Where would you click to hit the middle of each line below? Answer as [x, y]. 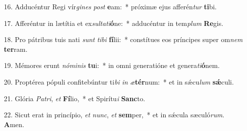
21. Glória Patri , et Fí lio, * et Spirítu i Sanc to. [75, 98]
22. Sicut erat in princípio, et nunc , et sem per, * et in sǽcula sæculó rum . [114, 115]
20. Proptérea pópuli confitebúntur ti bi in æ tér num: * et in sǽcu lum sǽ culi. [119, 81]
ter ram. [16, 49]
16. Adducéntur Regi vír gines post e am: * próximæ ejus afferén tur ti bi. [110, 6]
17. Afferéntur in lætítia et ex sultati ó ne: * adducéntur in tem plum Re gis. [114, 23]
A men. [14, 124]
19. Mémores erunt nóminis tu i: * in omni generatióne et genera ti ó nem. [112, 65]
